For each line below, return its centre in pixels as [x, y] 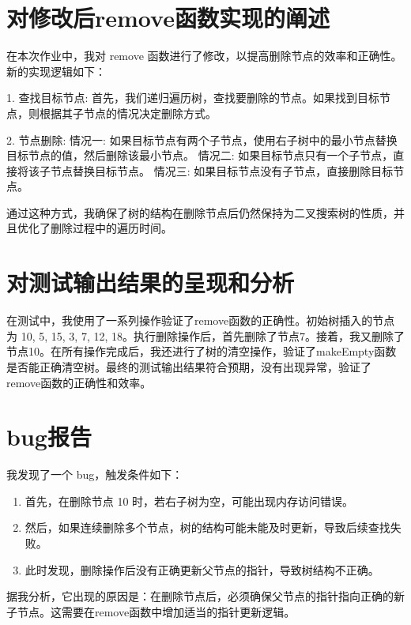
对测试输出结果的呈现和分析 [151, 282]
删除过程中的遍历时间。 [111, 228]
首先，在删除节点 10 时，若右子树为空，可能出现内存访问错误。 [189, 501]
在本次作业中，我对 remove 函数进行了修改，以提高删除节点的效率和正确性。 [204, 56]
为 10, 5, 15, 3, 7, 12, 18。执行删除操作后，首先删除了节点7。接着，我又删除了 [205, 335]
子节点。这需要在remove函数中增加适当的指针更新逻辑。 [151, 611]
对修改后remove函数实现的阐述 [168, 18]
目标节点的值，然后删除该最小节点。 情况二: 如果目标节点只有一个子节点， [200, 155]
